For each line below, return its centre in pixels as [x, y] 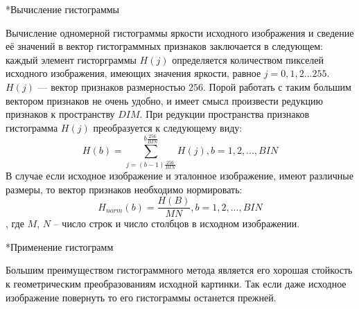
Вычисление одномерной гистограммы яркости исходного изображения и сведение [180, 32]
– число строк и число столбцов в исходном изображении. [177, 223]
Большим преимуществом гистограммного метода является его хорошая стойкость [179, 270]
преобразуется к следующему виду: [168, 127]
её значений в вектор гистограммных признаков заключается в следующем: [164, 46]
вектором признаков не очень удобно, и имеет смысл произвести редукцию [164, 100]
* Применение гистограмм [60, 246]
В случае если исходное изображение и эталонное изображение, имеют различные [179, 175]
